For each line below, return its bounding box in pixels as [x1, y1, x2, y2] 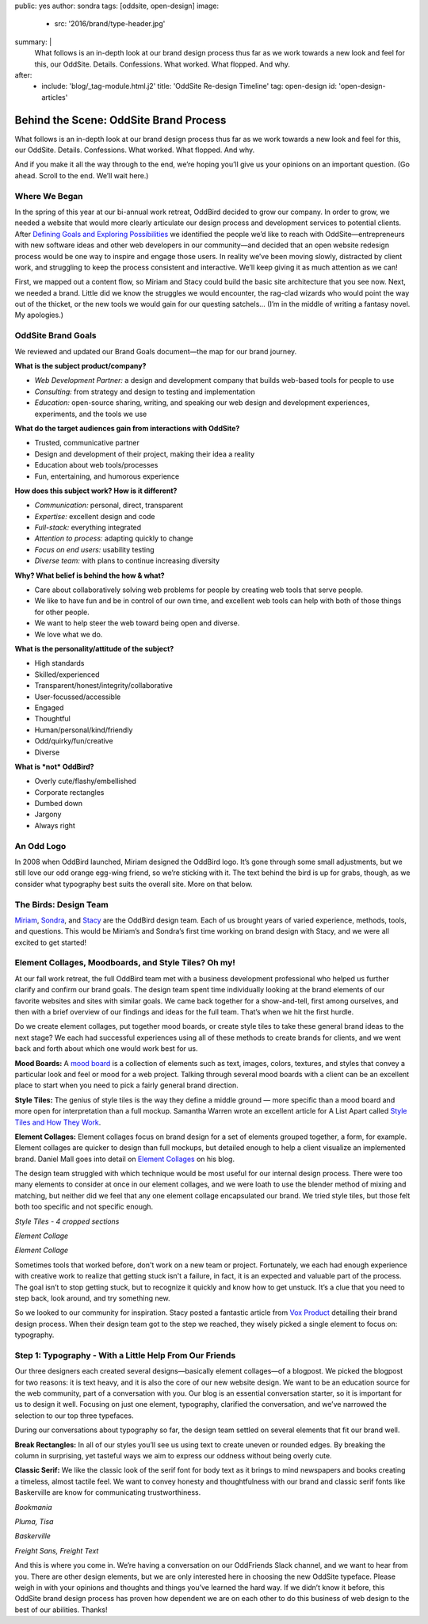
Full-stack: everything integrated [34, 523, 142, 533]
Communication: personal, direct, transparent [34, 500, 184, 510]
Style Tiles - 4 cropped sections [14, 1217, 120, 1226]
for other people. [34, 607, 90, 617]
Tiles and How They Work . [14, 1118, 101, 1127]
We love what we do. [34, 629, 103, 639]
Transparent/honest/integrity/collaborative [34, 681, 174, 690]
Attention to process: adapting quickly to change [34, 533, 193, 543]
